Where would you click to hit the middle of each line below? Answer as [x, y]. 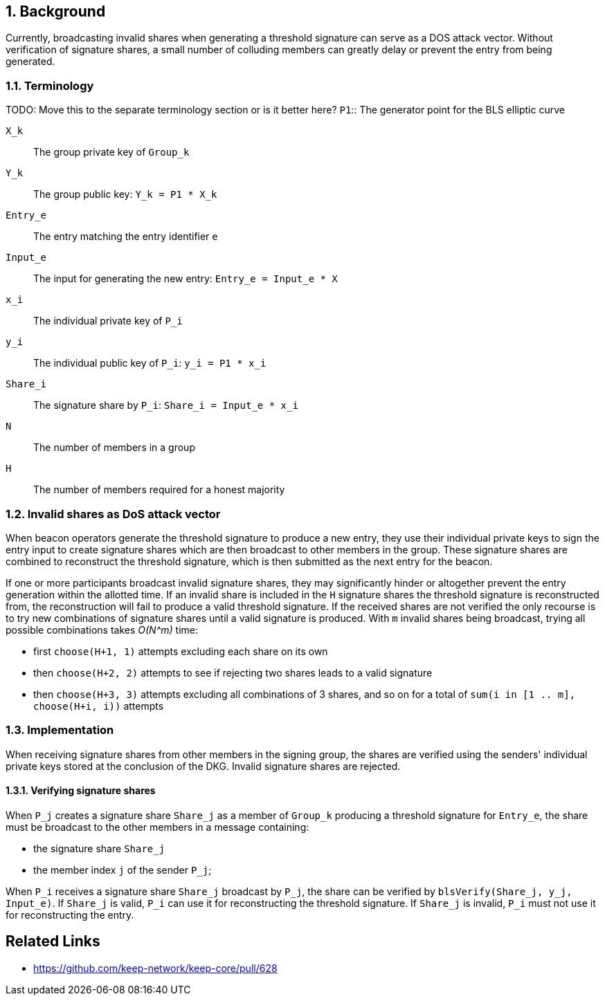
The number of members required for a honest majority [159, 490]
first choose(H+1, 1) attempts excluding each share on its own [181, 651]
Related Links [53, 942]
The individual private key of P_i [108, 321]
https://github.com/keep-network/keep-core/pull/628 [155, 968]
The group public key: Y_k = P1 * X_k [125, 194]
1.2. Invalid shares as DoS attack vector [113, 514]
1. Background [56, 11]
